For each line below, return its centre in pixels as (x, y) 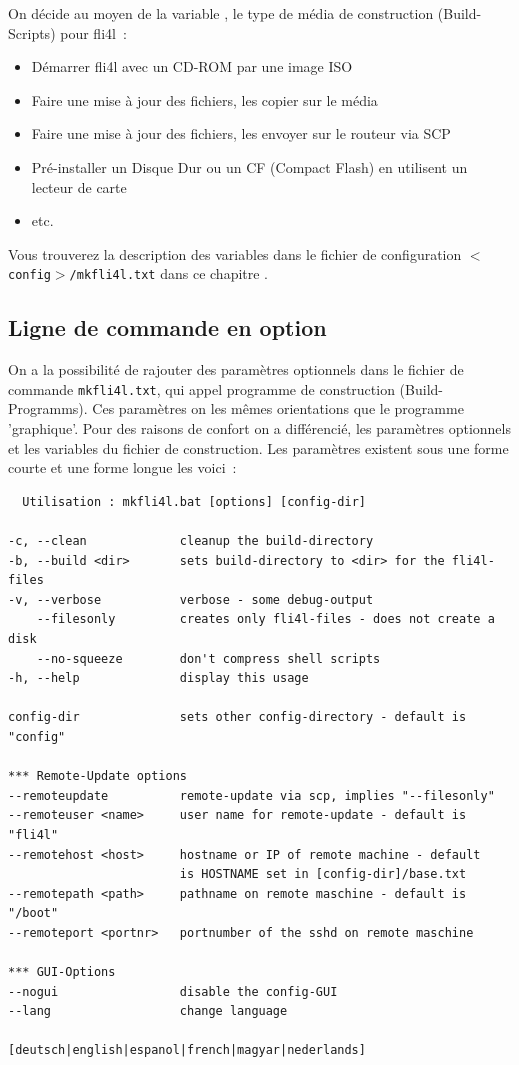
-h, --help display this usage (158, 678)
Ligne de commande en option (167, 327)
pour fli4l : (93, 32)
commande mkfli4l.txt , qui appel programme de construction (201, 388)
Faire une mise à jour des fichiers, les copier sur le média (204, 99)
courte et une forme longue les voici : (122, 467)
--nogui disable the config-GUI (173, 991)
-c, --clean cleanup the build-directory (191, 541)
